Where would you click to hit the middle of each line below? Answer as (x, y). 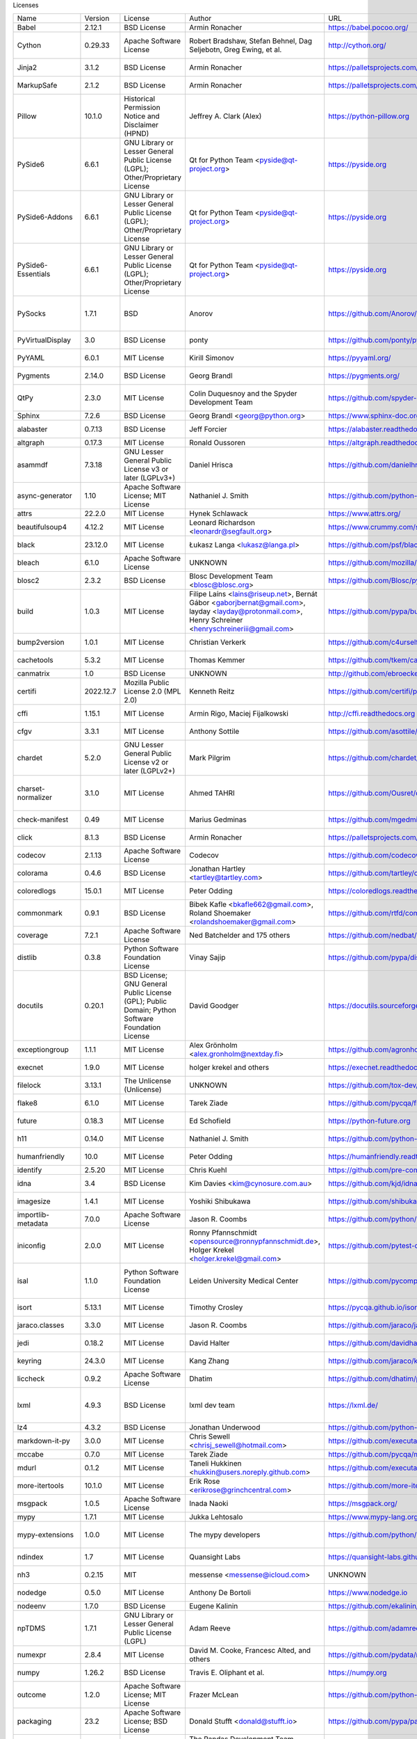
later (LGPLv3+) (150, 478)
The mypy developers (224, 1535)
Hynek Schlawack (218, 513)
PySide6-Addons (45, 217)
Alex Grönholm (213, 1045)
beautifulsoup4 (42, 527)
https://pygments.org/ (363, 376)
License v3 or (146, 470)
